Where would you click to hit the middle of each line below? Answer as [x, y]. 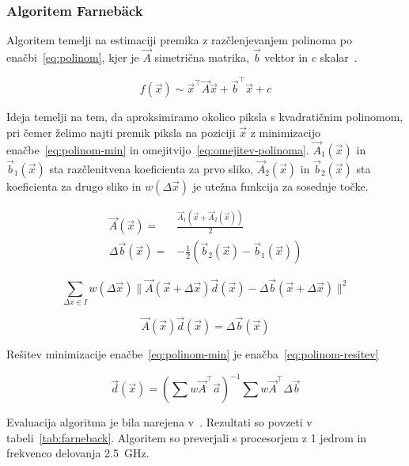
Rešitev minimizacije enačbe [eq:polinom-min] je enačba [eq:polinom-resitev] [193, 354]
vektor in [286, 57]
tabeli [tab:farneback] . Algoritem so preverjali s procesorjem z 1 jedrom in [187, 437]
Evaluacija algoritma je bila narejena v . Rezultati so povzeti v [159, 422]
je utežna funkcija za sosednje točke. [280, 186]
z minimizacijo [285, 132]
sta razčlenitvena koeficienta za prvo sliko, [151, 168]
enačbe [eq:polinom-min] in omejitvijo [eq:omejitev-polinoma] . [158, 149]
